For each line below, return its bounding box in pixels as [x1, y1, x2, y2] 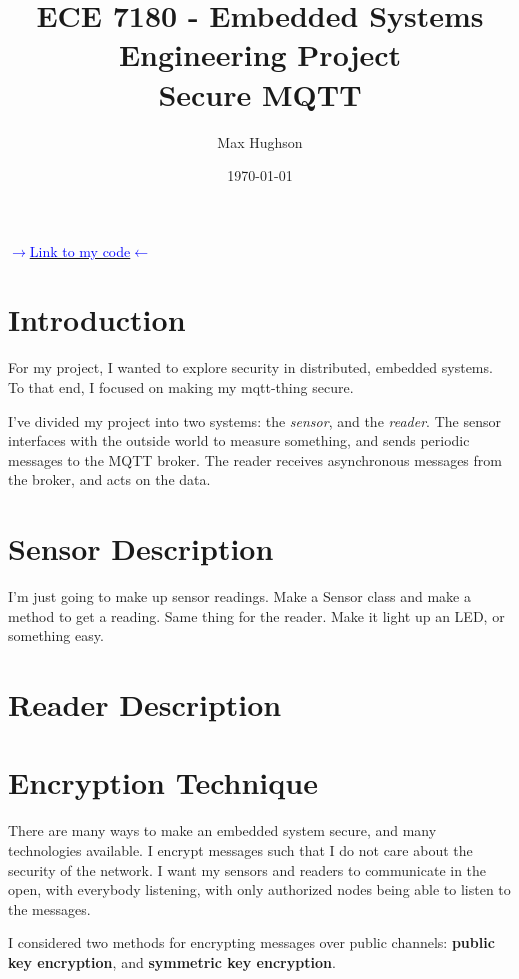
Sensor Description [8, 528, 274, 569]
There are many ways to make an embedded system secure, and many [8, 820, 437, 841]
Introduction [8, 299, 186, 340]
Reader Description [8, 684, 282, 725]
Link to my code [29, 240, 131, 261]
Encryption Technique [8, 762, 318, 803]
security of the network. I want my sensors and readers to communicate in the [8, 859, 487, 880]
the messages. [8, 898, 91, 919]
